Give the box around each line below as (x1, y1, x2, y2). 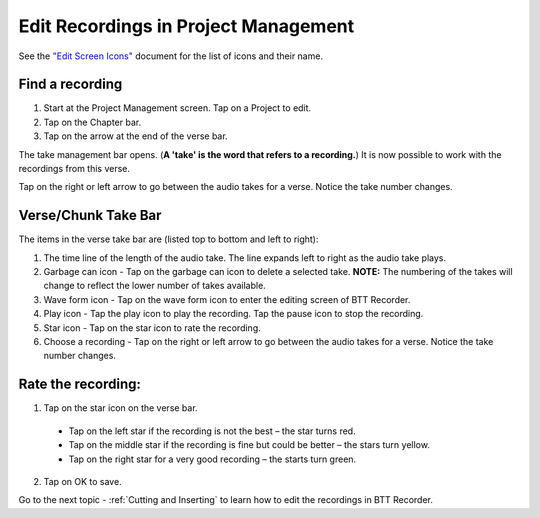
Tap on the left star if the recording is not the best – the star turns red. (68, 425, 356, 437)
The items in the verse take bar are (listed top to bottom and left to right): (18, 233, 319, 245)
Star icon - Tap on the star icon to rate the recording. (43, 321, 262, 334)
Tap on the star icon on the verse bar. (43, 402, 199, 414)
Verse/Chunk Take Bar (18, 207, 162, 224)
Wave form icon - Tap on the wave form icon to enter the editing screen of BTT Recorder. (43, 293, 411, 305)
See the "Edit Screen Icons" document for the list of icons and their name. (18, 50, 324, 62)
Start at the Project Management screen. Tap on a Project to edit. (43, 102, 312, 114)
